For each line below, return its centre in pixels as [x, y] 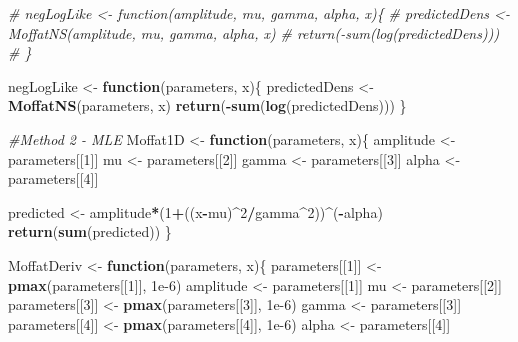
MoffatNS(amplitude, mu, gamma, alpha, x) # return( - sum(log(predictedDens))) [254, 32]
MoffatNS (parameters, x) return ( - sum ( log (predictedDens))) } [207, 105]
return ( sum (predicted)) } [90, 231]
